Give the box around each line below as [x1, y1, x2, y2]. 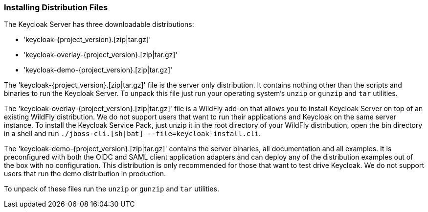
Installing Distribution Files [4, 2, 108, 12]
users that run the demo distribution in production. [4, 169, 166, 178]
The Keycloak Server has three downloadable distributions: [4, 20, 194, 29]
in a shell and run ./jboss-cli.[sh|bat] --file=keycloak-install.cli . [4, 129, 261, 138]
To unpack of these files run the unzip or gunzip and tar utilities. [4, 185, 219, 193]
